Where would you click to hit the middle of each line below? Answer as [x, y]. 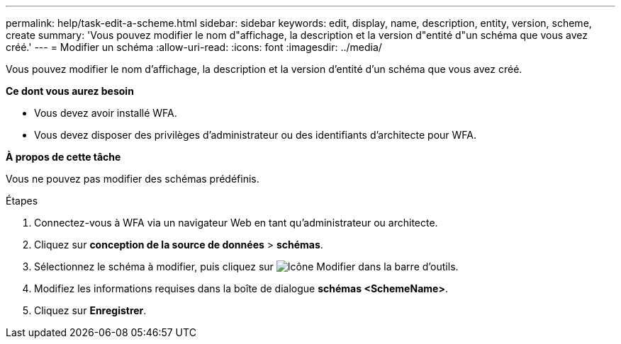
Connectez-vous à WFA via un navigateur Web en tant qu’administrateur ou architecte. [236, 223]
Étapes [22, 201]
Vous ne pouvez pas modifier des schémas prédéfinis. [133, 179]
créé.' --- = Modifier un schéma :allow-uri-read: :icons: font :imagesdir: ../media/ [194, 47]
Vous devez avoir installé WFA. [106, 113]
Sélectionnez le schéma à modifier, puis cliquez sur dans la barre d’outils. [246, 266]
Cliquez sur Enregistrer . [90, 310]
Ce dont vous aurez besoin [70, 91]
